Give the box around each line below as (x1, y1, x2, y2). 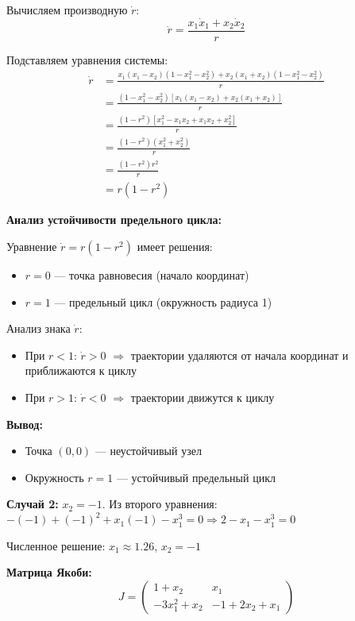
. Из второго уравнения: (102, 496, 218, 512)
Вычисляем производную (6, 2, 128, 17)
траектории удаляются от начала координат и (130, 346, 349, 363)
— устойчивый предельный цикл (116, 469, 276, 485)
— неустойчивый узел (95, 442, 202, 459)
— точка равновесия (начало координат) (54, 266, 249, 283)
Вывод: (6, 415, 43, 432)
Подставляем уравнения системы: (6, 51, 168, 67)
